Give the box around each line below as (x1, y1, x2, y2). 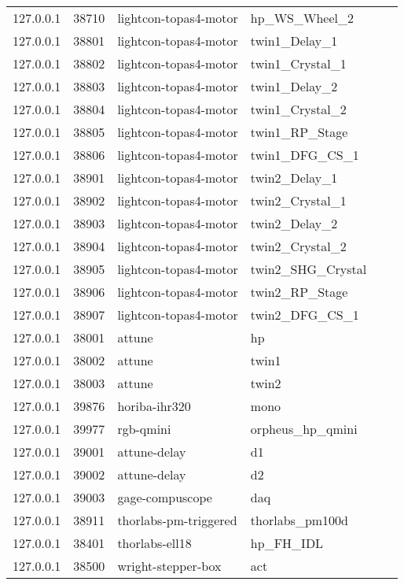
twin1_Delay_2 (250, 77, 338, 95)
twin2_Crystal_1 (250, 191, 347, 209)
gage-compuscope (117, 488, 212, 506)
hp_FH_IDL (250, 534, 324, 552)
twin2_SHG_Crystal (250, 260, 367, 278)
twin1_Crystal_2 (250, 100, 347, 118)
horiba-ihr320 (117, 397, 191, 415)
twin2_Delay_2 (250, 214, 338, 232)
